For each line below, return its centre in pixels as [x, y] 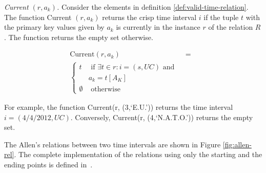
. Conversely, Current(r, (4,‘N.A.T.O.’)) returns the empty [162, 117]
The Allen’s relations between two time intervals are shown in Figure [112, 144]
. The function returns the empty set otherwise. [79, 37]
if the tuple [221, 17]
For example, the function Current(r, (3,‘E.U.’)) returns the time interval [119, 107]
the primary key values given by [54, 27]
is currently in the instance [158, 27]
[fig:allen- [237, 144]
